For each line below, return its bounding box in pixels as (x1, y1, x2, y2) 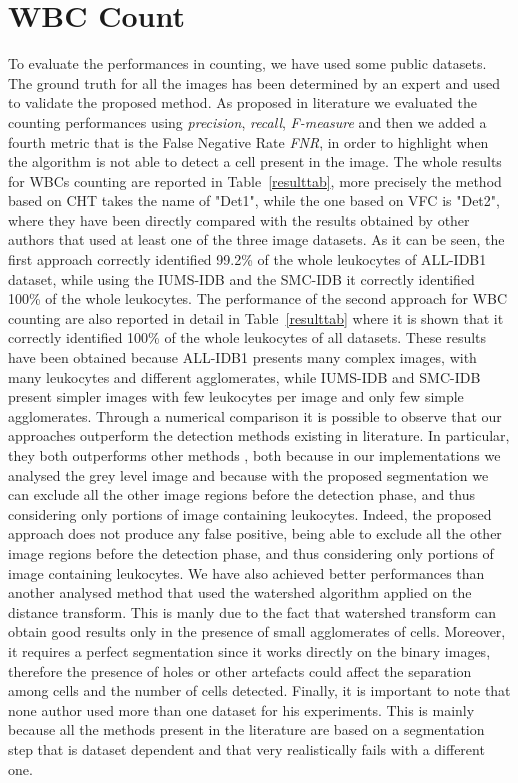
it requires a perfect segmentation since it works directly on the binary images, (8, 640, 491, 661)
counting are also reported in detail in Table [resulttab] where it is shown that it (8, 307, 504, 328)
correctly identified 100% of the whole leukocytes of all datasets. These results (8, 327, 487, 348)
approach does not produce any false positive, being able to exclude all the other (8, 523, 502, 544)
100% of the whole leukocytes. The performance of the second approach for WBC (8, 288, 508, 309)
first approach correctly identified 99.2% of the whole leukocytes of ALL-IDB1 (8, 249, 487, 270)
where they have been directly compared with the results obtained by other (8, 209, 470, 230)
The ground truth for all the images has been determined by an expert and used (8, 72, 500, 93)
